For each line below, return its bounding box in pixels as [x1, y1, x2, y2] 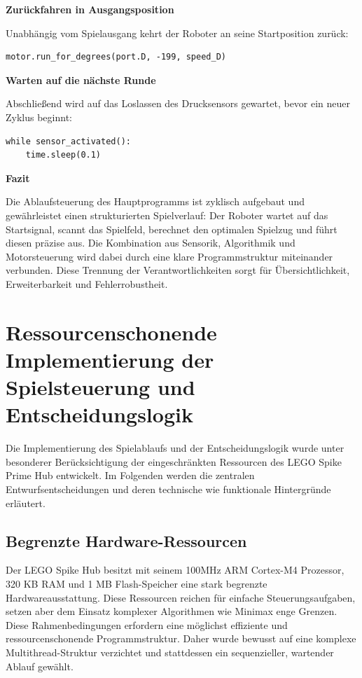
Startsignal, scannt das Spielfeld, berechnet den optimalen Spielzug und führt [6, 221, 337, 236]
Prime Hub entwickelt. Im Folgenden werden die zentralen [6, 468, 255, 483]
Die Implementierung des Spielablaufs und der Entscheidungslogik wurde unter [6, 441, 344, 455]
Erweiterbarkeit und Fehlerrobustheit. [6, 276, 168, 291]
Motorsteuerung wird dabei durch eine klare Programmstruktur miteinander [6, 249, 333, 263]
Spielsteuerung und [6, 373, 195, 401]
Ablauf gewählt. [6, 658, 74, 673]
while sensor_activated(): [6, 136, 131, 146]
